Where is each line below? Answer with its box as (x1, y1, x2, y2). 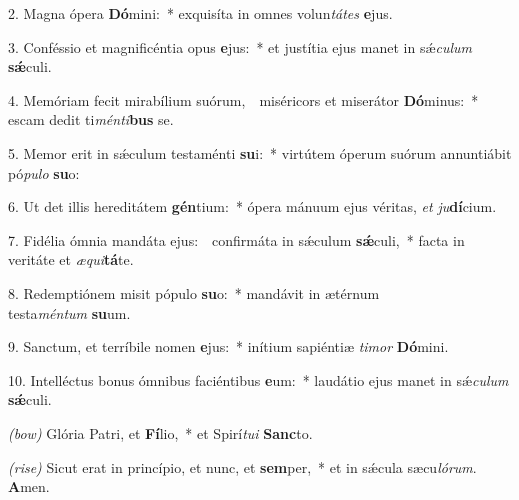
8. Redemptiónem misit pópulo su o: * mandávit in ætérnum (8, 282, 380, 303)
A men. (8, 476, 50, 497)
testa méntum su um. (8, 302, 131, 323)
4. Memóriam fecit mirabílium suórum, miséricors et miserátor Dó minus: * (8, 89, 479, 110)
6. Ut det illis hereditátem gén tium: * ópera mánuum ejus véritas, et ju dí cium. (8, 196, 497, 217)
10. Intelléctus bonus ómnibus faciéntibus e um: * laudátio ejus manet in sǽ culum (8, 369, 509, 390)
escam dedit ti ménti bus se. (8, 109, 174, 130)
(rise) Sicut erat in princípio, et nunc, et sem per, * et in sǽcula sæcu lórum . (8, 456, 477, 477)
